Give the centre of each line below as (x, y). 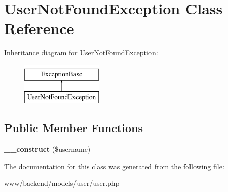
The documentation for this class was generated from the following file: (114, 166)
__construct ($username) (47, 149)
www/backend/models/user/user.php (62, 183)
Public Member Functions (73, 128)
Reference (39, 28)
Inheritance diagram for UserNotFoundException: (81, 53)
